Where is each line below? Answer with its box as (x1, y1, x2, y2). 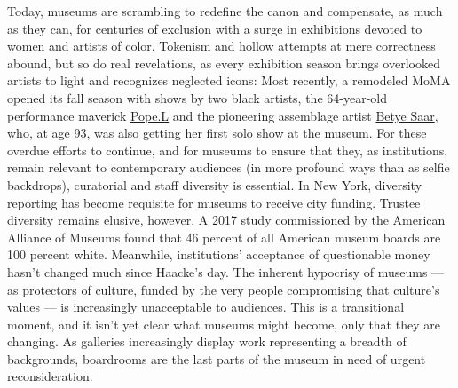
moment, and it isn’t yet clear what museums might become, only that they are (7, 314, 440, 333)
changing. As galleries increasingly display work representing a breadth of (7, 332, 407, 351)
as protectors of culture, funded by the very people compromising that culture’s (7, 280, 440, 298)
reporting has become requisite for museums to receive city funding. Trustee (7, 193, 421, 211)
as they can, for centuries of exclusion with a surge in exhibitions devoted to (7, 19, 422, 37)
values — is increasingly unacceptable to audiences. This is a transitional (7, 297, 405, 316)
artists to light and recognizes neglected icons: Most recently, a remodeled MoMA (7, 71, 451, 90)
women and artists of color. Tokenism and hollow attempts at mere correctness (7, 36, 436, 55)
